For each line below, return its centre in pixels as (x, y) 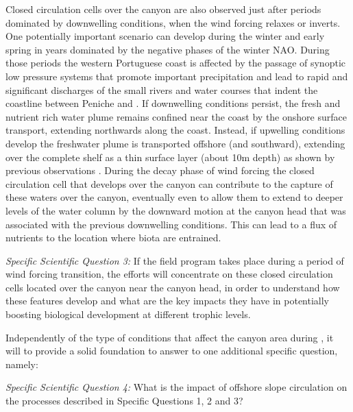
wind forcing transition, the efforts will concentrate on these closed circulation (169, 274)
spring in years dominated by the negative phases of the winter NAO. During (168, 49)
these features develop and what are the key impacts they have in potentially (168, 301)
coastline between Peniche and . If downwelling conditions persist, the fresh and (173, 103)
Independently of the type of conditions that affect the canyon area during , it (170, 337)
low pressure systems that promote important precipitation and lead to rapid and (177, 76)
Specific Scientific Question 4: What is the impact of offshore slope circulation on (176, 387)
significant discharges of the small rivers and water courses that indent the (162, 89)
